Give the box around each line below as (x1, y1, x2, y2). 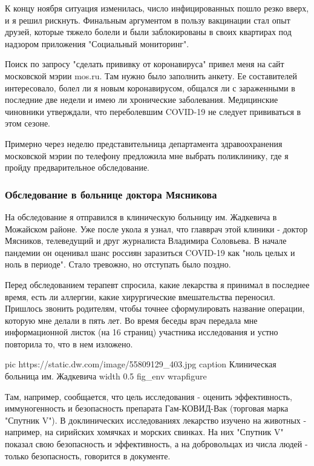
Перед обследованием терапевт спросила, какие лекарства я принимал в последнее (5, 278, 310, 290)
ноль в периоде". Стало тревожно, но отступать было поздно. (5, 258, 231, 271)
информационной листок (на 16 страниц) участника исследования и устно (5, 326, 278, 338)
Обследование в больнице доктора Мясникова (5, 186, 217, 202)
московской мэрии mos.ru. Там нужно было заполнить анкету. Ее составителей (5, 69, 298, 82)
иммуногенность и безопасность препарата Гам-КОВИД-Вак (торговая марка (5, 402, 289, 415)
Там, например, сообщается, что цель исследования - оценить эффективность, (5, 390, 292, 402)
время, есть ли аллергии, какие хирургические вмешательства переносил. (5, 290, 275, 303)
